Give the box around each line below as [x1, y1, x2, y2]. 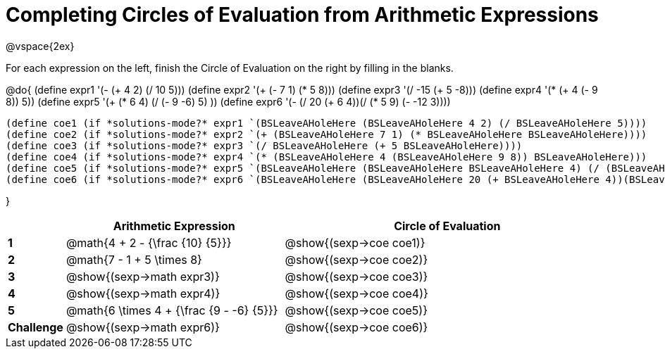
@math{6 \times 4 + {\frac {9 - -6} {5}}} [66, 303, 278, 317]
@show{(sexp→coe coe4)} [285, 286, 428, 301]
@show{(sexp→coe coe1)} [285, 235, 425, 250]
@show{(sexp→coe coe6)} [285, 320, 428, 334]
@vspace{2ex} [6, 39, 75, 52]
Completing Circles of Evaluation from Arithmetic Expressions [6, 3, 599, 27]
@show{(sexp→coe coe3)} [285, 269, 428, 284]
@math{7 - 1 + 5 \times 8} [66, 252, 202, 267]
